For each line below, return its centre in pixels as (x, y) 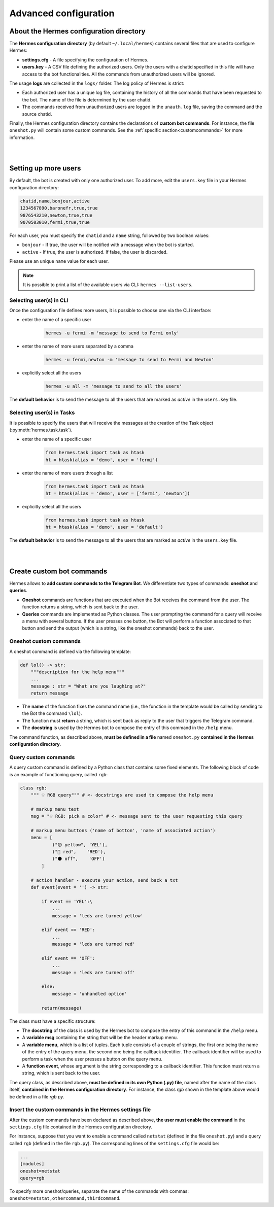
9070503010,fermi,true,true (55, 222)
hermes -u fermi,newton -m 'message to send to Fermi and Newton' (130, 360)
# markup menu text (55, 809)
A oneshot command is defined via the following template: (70, 651)
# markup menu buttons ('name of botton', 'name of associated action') (123, 830)
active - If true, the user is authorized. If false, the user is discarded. (95, 252)
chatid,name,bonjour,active (55, 201)
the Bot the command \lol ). (52, 713)
